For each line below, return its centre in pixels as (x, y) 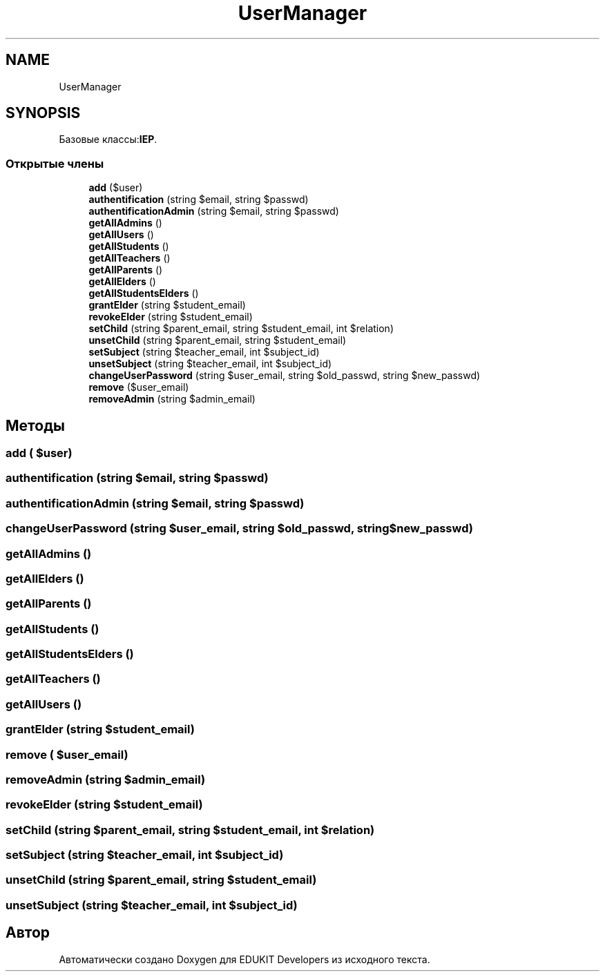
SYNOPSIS (43, 113)
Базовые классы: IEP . (108, 139)
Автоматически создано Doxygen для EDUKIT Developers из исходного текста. (244, 959)
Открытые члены (55, 163)
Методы (35, 425)
